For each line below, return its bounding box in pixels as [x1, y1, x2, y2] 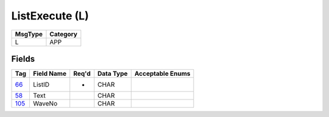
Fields [11, 53, 35, 64]
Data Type [97, 70, 128, 78]
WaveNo [33, 99, 58, 108]
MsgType [15, 30, 43, 38]
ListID [33, 81, 50, 89]
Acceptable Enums [134, 70, 191, 78]
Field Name [33, 70, 67, 78]
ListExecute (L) [11, 9, 89, 22]
